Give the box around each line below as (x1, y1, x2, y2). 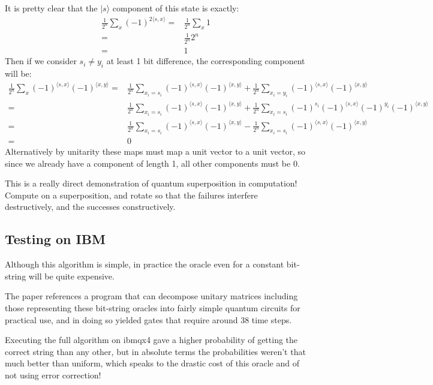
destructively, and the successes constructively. (5, 200, 176, 213)
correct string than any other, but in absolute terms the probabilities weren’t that (5, 345, 306, 357)
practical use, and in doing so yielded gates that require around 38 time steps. (5, 313, 292, 326)
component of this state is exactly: (112, 2, 239, 14)
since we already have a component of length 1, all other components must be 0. (5, 157, 300, 169)
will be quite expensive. (28, 269, 115, 282)
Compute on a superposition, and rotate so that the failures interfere (5, 188, 258, 201)
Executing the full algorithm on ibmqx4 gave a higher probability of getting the (5, 333, 298, 346)
